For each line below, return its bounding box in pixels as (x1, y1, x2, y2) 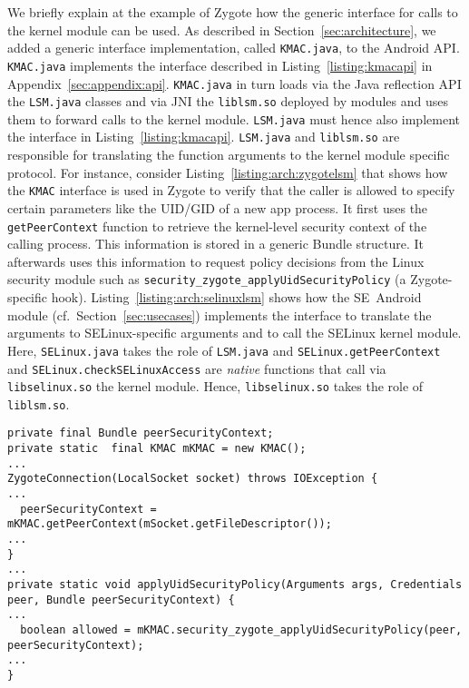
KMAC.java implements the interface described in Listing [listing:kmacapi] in (7, 55, 433, 74)
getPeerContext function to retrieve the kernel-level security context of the (7, 216, 427, 235)
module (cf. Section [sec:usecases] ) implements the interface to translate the (7, 305, 432, 324)
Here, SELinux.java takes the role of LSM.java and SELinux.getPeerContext (7, 340, 441, 359)
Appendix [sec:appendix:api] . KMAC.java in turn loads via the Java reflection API (7, 74, 462, 93)
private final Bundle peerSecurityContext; (7, 427, 274, 440)
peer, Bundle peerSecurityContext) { (7, 593, 235, 606)
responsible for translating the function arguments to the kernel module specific (7, 145, 450, 164)
